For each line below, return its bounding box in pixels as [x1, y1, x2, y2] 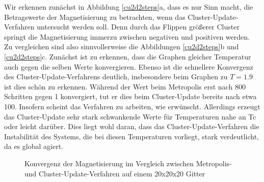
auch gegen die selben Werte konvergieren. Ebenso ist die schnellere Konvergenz [4, 61, 253, 72]
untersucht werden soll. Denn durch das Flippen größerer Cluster [37, 21, 240, 32]
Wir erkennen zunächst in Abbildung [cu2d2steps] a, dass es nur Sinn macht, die [4, 2, 253, 12]
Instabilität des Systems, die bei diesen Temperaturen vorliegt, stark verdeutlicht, [4, 131, 259, 141]
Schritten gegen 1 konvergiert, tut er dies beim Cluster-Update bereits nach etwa [4, 91, 257, 102]
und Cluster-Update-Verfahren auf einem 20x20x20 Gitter [24, 168, 205, 178]
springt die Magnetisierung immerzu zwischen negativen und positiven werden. [4, 31, 250, 42]
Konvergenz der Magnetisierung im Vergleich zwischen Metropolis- [24, 158, 232, 168]
